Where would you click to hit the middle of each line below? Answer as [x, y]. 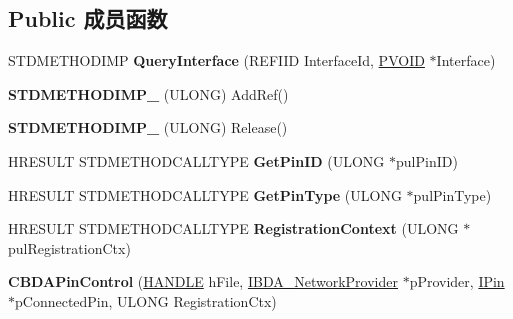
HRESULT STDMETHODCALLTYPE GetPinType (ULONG [205, 194]
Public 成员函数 [88, 18]
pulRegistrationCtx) [69, 247]
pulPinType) [452, 194]
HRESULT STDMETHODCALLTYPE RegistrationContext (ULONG [233, 228]
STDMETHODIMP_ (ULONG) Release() [148, 127]
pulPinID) [427, 160]
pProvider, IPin [457, 281]
